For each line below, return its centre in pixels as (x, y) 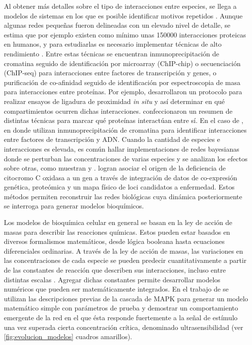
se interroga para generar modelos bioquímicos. (74, 206)
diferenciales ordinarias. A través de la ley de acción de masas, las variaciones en (124, 250)
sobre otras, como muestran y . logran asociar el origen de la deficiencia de (115, 168)
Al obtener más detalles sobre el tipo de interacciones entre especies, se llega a (120, 6)
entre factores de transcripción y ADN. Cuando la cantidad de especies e (112, 139)
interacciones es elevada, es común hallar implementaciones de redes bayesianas (122, 148)
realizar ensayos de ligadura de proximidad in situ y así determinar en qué (114, 101)
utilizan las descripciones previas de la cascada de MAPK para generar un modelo (126, 298)
